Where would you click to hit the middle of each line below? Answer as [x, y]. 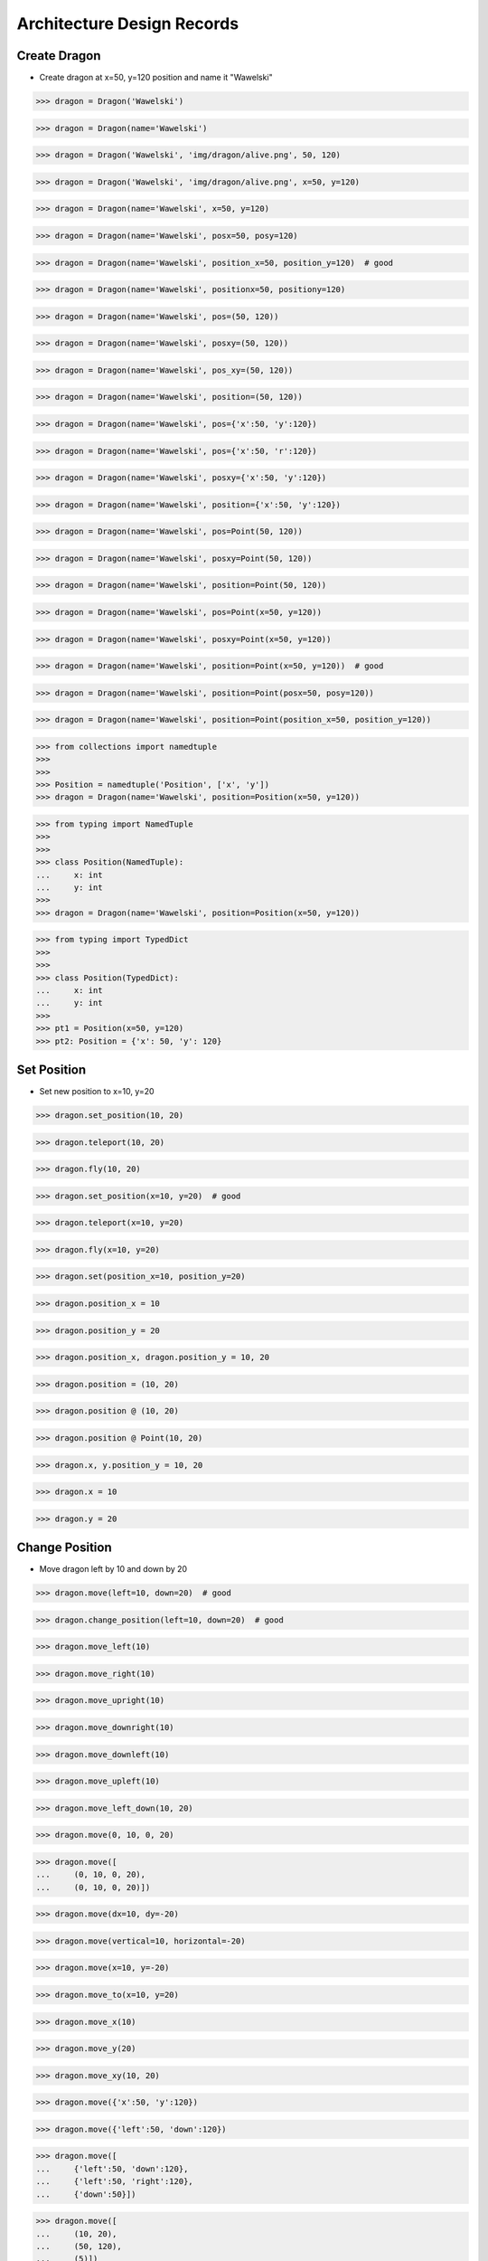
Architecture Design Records [128, 24]
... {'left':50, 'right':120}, [114, 2181]
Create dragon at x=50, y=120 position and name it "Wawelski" [156, 78]
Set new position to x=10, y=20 [97, 1091]
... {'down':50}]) [86, 2194]
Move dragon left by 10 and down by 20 [113, 1569]
